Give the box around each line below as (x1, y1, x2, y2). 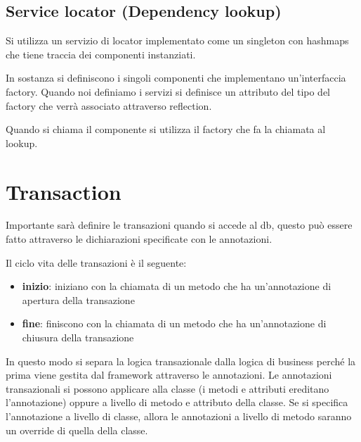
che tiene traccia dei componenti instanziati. (6, 46, 196, 61)
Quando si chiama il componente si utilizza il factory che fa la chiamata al (6, 122, 326, 137)
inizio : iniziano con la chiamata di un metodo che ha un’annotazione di (22, 279, 332, 293)
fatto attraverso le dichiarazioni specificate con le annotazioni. (6, 232, 273, 246)
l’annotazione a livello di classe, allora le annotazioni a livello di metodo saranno (6, 409, 352, 424)
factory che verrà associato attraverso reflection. (6, 98, 212, 113)
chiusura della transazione (22, 330, 134, 345)
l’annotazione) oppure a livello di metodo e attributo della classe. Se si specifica (6, 395, 348, 410)
